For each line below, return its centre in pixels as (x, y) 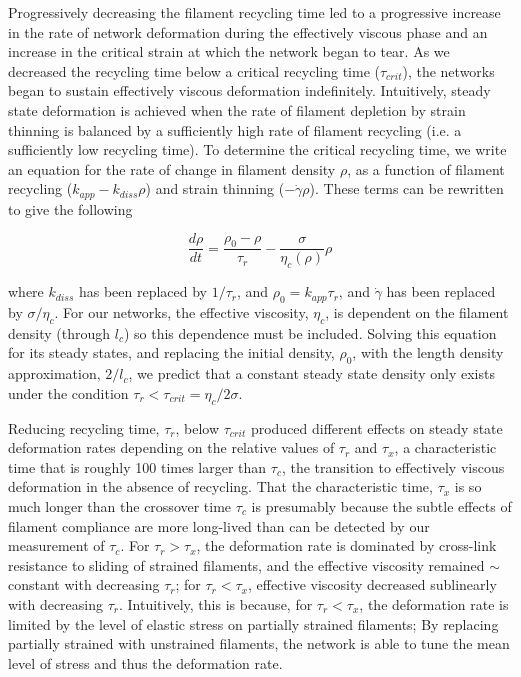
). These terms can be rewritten (406, 188)
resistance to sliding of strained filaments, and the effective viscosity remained (246, 564)
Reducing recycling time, (84, 427)
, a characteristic (445, 447)
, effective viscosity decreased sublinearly (372, 584)
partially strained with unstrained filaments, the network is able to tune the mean (259, 643)
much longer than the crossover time (120, 506)
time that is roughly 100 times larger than (137, 466)
